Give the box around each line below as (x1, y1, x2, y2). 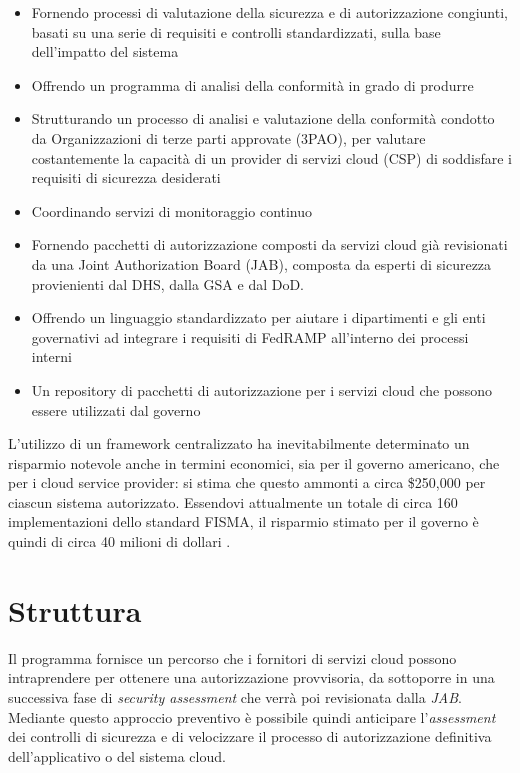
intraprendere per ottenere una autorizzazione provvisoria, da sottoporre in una (8, 667, 495, 688)
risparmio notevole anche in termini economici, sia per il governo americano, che (8, 452, 500, 473)
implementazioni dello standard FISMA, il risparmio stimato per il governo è (8, 511, 479, 532)
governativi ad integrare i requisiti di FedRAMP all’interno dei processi (31, 326, 469, 347)
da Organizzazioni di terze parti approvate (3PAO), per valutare (31, 127, 426, 148)
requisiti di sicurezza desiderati (31, 167, 221, 188)
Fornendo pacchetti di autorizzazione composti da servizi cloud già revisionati (31, 234, 508, 255)
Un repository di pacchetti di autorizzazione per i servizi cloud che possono (31, 379, 492, 400)
